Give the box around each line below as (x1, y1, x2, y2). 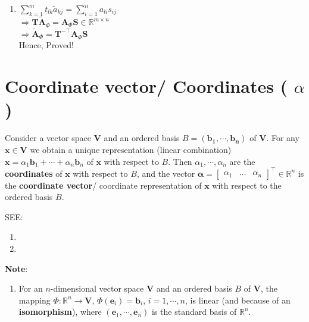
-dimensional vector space (50, 282, 144, 295)
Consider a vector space (5, 132, 91, 144)
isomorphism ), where (18, 305, 102, 318)
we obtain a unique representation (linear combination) (30, 143, 232, 155)
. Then (168, 155, 192, 167)
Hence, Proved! (18, 39, 74, 51)
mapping (18, 293, 51, 306)
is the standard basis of (152, 305, 237, 318)
